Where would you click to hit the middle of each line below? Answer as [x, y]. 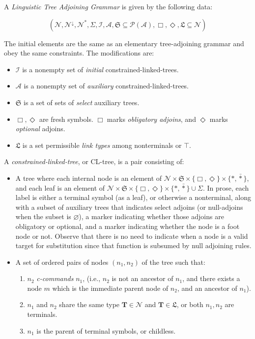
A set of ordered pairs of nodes [62, 262]
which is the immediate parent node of [110, 288]
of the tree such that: [173, 262]
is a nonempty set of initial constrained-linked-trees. [100, 69]
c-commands [55, 278]
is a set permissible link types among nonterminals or [102, 145]
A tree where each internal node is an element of [89, 178]
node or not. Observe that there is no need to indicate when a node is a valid [132, 236]
